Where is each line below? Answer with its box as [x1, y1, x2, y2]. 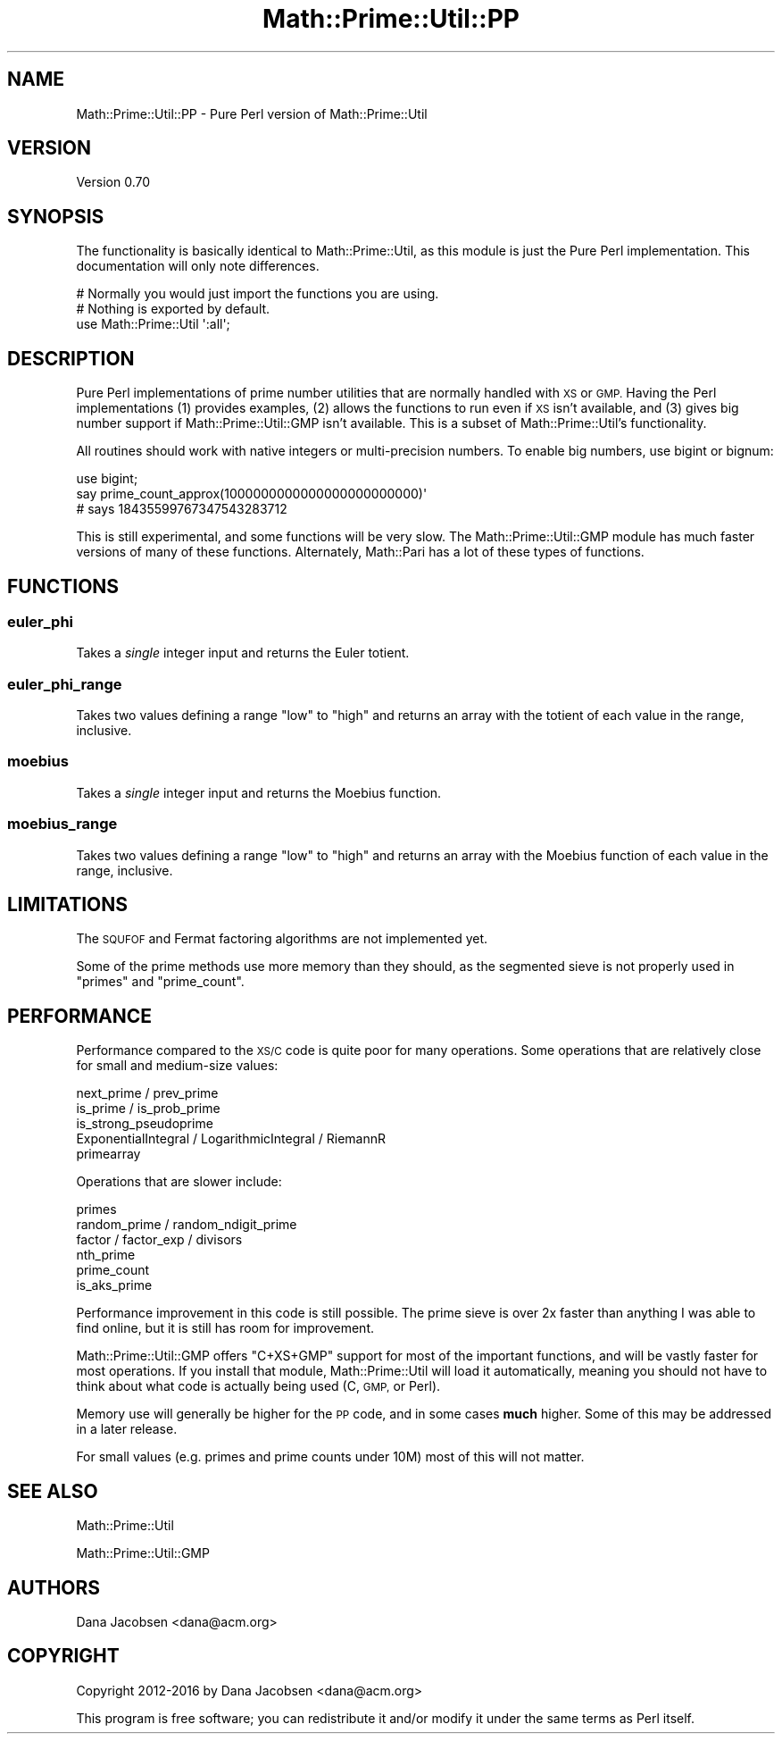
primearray [76, 1146, 141, 1162]
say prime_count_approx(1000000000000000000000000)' [76, 486, 428, 502]
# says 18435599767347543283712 [76, 501, 287, 517]
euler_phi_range [7, 674, 122, 693]
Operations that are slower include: [76, 1174, 282, 1190]
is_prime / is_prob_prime [76, 1101, 220, 1117]
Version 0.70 [76, 174, 151, 190]
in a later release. [76, 1421, 178, 1437]
